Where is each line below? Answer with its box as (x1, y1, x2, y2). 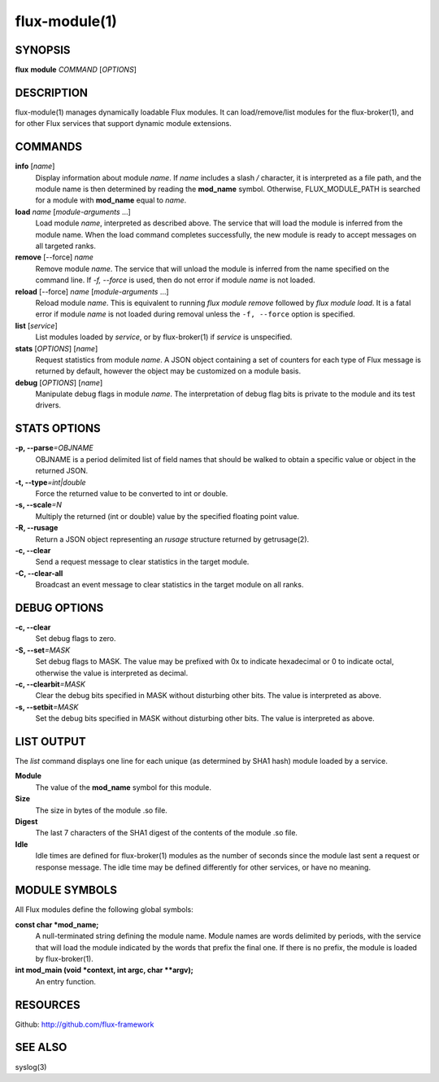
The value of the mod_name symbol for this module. (35, 782, 211, 792)
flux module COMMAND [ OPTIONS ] (15, 65, 137, 75)
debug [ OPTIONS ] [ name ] (15, 377, 103, 387)
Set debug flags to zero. (35, 634, 117, 644)
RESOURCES (15, 997, 80, 1012)
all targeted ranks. (35, 241, 97, 251)
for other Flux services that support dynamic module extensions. (15, 119, 232, 129)
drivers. (35, 400, 61, 410)
